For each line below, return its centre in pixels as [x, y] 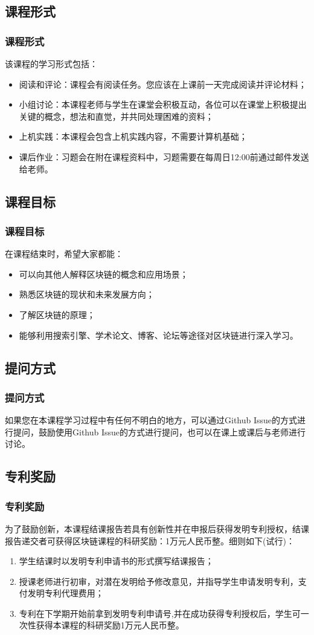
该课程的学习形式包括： [51, 63]
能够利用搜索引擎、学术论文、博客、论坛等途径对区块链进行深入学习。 [159, 335]
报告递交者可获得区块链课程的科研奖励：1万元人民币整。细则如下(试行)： [150, 540]
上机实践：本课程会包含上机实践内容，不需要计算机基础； [133, 136]
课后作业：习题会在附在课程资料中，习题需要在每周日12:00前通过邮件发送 [164, 156]
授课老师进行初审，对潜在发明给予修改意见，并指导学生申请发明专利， [159, 581]
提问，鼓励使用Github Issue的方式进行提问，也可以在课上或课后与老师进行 [159, 431]
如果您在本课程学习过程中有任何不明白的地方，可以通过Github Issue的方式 [151, 420]
